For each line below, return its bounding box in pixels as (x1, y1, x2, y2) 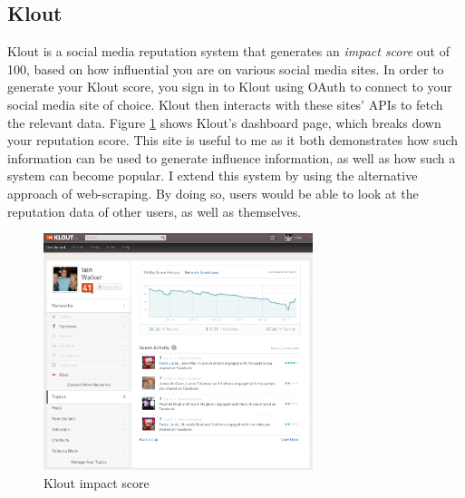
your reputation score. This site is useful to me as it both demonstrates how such (7, 131, 459, 150)
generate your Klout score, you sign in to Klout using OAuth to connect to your (7, 77, 452, 96)
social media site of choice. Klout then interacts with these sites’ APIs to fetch (7, 94, 443, 113)
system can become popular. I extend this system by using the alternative (7, 166, 418, 185)
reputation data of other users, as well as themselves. (7, 201, 302, 220)
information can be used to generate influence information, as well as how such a (7, 148, 456, 167)
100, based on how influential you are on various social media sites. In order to (7, 59, 444, 78)
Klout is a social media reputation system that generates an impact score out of (7, 42, 450, 61)
